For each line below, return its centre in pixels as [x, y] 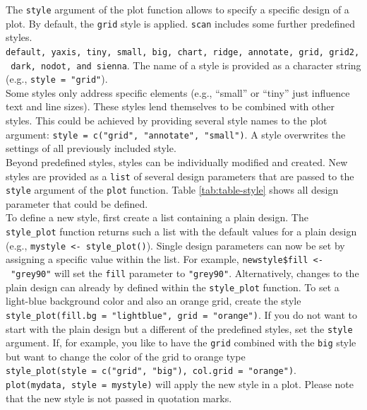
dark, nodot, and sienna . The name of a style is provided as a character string [186, 65]
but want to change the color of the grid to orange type [126, 356]
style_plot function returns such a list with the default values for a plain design [181, 231]
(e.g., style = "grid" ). [57, 79]
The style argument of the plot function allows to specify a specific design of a [178, 9]
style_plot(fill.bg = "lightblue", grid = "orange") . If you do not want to [181, 314]
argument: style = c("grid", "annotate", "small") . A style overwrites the [176, 134]
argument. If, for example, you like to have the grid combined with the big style [181, 342]
